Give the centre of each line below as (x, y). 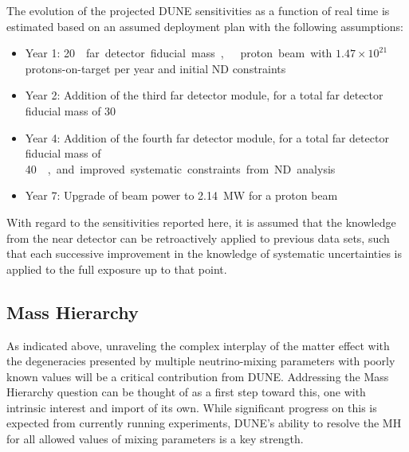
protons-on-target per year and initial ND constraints (155, 68)
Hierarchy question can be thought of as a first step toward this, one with (186, 392)
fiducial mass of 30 (71, 110)
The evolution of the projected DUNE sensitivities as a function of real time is (198, 10)
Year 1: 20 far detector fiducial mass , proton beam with (179, 53)
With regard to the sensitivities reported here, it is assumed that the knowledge (201, 222)
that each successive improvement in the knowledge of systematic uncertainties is (204, 253)
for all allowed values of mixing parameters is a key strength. (155, 439)
